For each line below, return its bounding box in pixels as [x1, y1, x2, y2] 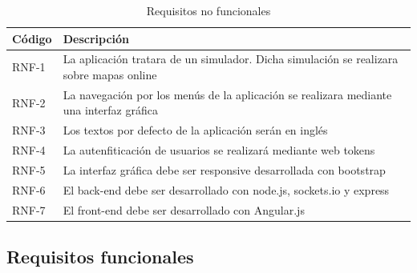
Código [12, 30, 52, 46]
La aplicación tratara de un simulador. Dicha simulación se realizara [63, 50, 399, 67]
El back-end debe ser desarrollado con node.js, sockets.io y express [63, 181, 390, 198]
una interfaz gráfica [63, 102, 158, 118]
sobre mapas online [63, 66, 157, 83]
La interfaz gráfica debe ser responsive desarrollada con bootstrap [63, 162, 386, 178]
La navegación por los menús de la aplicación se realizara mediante [63, 86, 392, 102]
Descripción [63, 30, 130, 46]
